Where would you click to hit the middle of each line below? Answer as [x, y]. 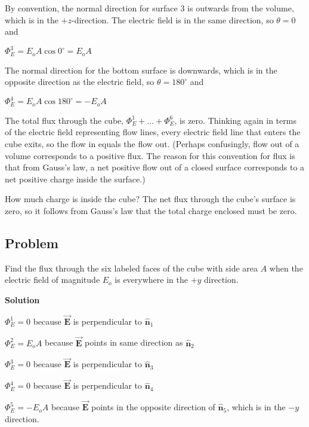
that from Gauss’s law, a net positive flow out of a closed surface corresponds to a [155, 167]
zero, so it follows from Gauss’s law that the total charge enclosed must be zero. [151, 211]
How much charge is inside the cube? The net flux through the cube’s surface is [150, 199]
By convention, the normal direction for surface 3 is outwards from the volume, [149, 8]
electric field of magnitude [52, 280]
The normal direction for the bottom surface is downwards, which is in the [141, 70]
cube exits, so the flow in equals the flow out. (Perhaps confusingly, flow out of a [152, 144]
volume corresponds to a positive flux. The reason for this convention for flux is [150, 155]
